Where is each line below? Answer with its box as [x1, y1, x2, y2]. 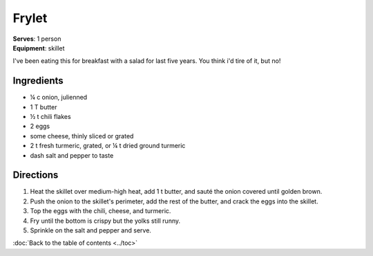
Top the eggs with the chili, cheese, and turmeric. [30, 207, 171, 215]
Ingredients [12, 75, 64, 86]
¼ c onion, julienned [30, 93, 88, 102]
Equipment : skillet [12, 44, 65, 52]
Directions [12, 170, 59, 181]
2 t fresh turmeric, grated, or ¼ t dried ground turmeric [30, 142, 186, 150]
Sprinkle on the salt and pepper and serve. [30, 226, 152, 235]
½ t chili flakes [30, 113, 72, 121]
